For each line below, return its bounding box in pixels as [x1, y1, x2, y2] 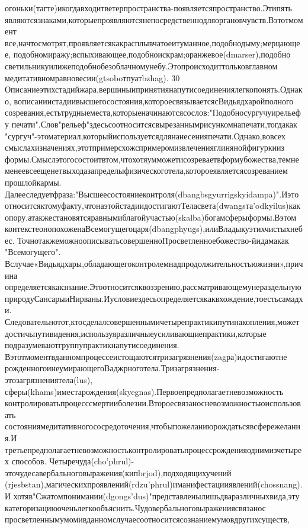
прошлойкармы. [5, 176, 62, 188]
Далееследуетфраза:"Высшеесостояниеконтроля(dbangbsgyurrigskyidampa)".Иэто [5, 187, 299, 200]
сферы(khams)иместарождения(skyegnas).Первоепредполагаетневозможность [5, 385, 284, 397]
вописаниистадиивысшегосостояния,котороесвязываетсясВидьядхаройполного [14, 94, 294, 107]
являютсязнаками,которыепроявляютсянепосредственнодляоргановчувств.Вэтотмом [5, 13, 303, 26]
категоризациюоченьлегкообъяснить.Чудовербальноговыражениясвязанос [5, 501, 266, 514]
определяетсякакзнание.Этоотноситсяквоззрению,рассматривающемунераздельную [5, 281, 301, 293]
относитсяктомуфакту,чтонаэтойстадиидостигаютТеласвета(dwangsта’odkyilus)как [5, 199, 301, 212]
